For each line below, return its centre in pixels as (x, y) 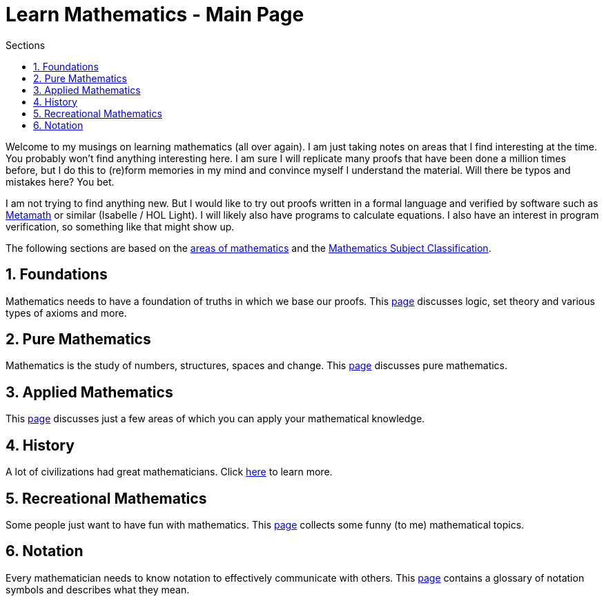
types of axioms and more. (66, 313)
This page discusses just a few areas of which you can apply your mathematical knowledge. (215, 419)
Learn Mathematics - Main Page (155, 14)
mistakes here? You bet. (60, 181)
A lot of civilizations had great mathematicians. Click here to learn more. (169, 472)
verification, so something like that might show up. (120, 226)
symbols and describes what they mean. (98, 589)
